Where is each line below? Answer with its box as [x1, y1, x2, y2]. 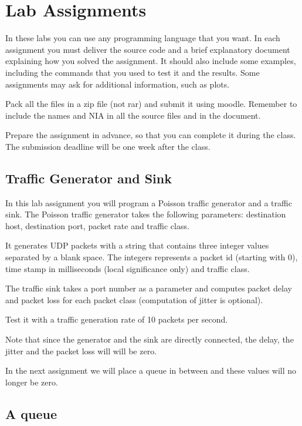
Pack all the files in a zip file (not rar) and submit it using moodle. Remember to [5, 98, 297, 110]
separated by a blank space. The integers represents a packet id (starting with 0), [5, 251, 298, 263]
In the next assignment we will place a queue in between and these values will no [5, 364, 297, 377]
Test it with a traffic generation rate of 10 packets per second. [5, 313, 228, 326]
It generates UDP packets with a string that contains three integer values [5, 239, 269, 251]
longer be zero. [5, 375, 58, 388]
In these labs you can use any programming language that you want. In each [5, 32, 280, 44]
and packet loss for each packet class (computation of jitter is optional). [5, 293, 263, 306]
